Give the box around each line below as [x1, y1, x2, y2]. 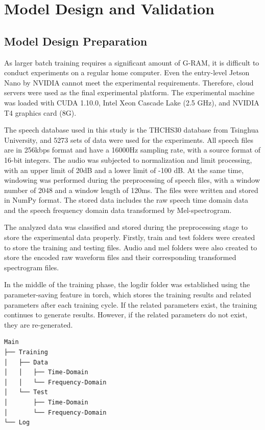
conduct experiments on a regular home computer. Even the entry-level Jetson [4, 67, 250, 78]
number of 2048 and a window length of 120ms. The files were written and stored [4, 184, 258, 195]
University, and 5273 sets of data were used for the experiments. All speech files [4, 134, 253, 145]
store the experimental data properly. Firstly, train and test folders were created [4, 232, 255, 243]
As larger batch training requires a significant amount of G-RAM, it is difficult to [4, 57, 259, 68]
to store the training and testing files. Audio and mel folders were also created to [4, 242, 257, 252]
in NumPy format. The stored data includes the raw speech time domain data [4, 195, 249, 205]
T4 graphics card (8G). [4, 107, 77, 118]
